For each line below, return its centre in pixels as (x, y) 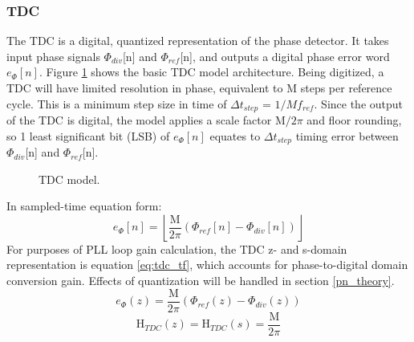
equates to (235, 135)
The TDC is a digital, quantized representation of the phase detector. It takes (198, 41)
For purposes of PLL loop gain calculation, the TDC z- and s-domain (177, 248)
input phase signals (53, 56)
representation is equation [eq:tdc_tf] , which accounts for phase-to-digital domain (207, 265)
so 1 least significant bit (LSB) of (88, 135)
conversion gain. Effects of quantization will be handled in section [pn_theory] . (201, 281)
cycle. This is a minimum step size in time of (117, 103)
